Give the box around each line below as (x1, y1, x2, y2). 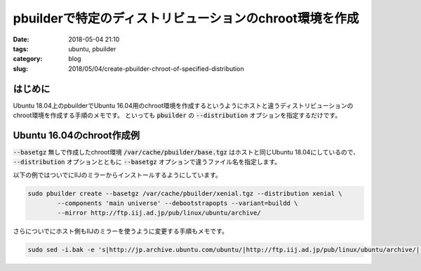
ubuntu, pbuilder (68, 44, 116, 53)
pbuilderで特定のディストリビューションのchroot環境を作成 (13, 11, 359, 26)
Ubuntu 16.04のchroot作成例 (13, 129, 140, 141)
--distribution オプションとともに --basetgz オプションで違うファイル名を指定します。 (13, 158, 281, 166)
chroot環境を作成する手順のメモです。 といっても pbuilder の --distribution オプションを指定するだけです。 (13, 111, 342, 119)
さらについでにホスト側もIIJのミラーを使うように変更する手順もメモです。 (13, 227, 228, 235)
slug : (13, 64, 28, 73)
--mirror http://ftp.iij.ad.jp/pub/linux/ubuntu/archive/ (57, 209, 261, 217)
